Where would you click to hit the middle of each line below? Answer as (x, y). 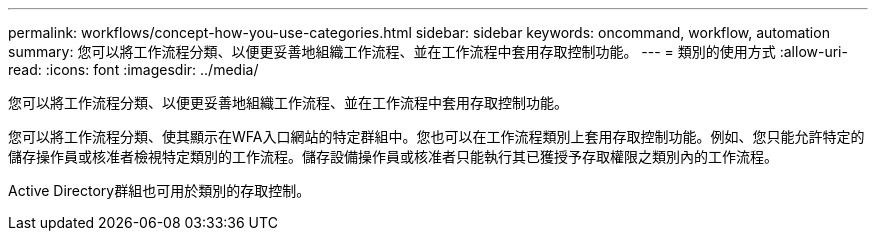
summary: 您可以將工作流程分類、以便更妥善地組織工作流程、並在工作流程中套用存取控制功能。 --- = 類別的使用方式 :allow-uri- (428, 51)
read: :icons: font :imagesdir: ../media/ (133, 69)
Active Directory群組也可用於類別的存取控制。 (159, 190)
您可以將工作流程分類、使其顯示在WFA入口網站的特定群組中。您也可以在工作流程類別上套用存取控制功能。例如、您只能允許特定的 (436, 136)
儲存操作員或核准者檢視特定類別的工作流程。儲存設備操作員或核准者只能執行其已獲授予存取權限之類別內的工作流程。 (393, 156)
